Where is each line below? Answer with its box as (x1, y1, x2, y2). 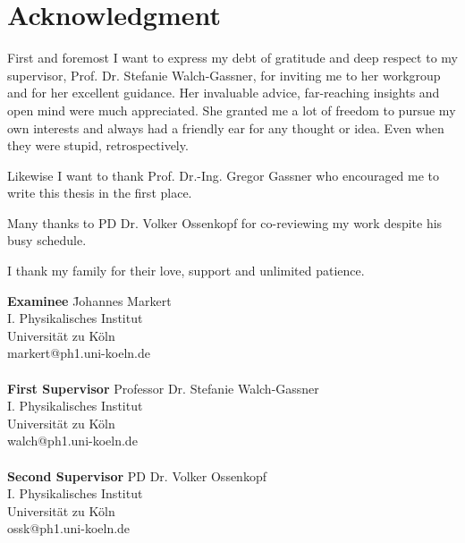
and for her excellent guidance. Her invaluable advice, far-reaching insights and (7, 83, 440, 102)
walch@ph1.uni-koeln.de (7, 431, 138, 450)
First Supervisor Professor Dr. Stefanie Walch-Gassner (7, 378, 319, 397)
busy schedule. (7, 231, 87, 250)
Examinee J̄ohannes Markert (7, 291, 172, 310)
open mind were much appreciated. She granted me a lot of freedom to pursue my (7, 100, 456, 119)
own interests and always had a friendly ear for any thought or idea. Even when (7, 118, 444, 137)
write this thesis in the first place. (7, 183, 192, 202)
